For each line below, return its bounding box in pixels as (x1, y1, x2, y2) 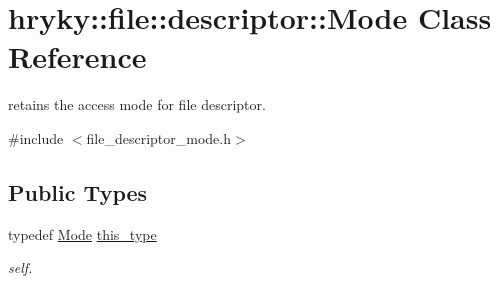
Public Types (8, 176, 148, 207)
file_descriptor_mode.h (86, 127, 232, 148)
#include (8, 127, 64, 148)
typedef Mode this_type (8, 223, 157, 244)
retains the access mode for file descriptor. (8, 94, 266, 115)
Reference (8, 36, 147, 77)
